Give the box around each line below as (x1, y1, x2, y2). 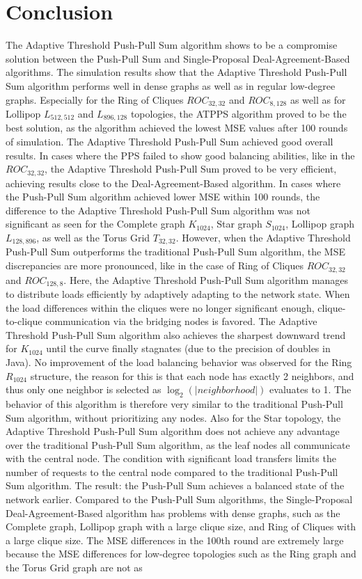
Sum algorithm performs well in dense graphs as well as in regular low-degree (6, 78, 336, 93)
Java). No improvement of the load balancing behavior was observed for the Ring (6, 354, 352, 369)
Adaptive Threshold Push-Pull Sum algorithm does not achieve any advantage (6, 424, 340, 438)
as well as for (290, 92, 346, 106)
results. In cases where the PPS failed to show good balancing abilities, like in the (6, 148, 355, 162)
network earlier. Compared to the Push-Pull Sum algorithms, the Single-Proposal (6, 492, 353, 507)
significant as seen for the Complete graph (6, 216, 185, 231)
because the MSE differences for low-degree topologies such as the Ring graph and (6, 546, 356, 561)
